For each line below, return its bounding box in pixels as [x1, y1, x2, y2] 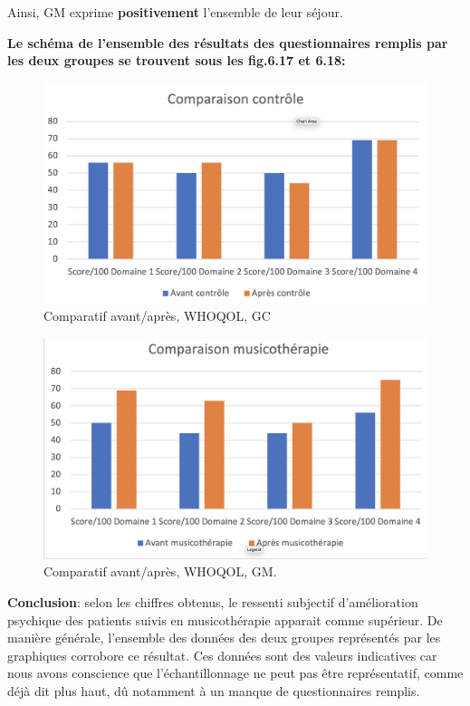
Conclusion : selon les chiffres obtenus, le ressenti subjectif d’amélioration [7, 592, 418, 611]
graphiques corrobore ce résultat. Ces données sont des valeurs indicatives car [7, 645, 437, 664]
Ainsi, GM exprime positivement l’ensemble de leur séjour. [7, 3, 343, 21]
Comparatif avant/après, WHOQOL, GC [43, 306, 271, 325]
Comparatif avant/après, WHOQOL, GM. [43, 562, 277, 581]
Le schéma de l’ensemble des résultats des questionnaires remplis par [7, 33, 448, 52]
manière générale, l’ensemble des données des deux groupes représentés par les [7, 628, 441, 647]
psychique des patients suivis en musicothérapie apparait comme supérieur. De [7, 610, 443, 629]
